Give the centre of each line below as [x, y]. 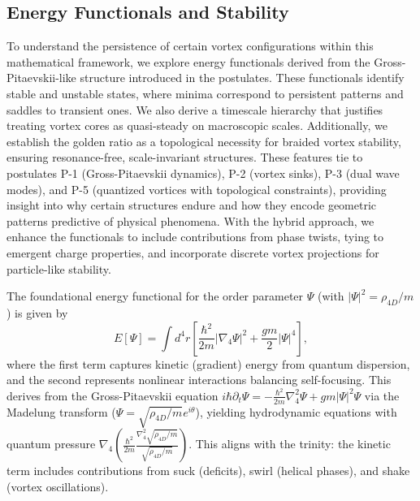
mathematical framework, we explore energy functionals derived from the [188, 61]
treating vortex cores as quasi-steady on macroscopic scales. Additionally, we [197, 125]
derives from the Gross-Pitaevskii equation [113, 395]
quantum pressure [51, 444]
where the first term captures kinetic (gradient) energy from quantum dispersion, [208, 363]
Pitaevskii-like [41, 78]
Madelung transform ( [61, 411]
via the [382, 395]
